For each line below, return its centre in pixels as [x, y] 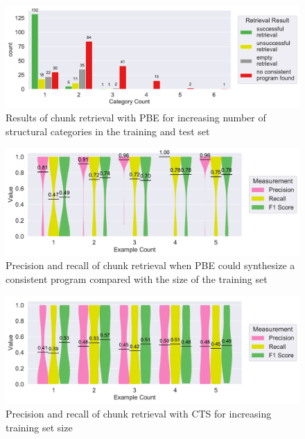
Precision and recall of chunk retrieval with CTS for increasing [139, 413]
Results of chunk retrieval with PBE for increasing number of [136, 117]
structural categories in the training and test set [108, 131]
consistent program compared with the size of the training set [137, 279]
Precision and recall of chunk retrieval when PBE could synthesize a [150, 265]
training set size [39, 427]
